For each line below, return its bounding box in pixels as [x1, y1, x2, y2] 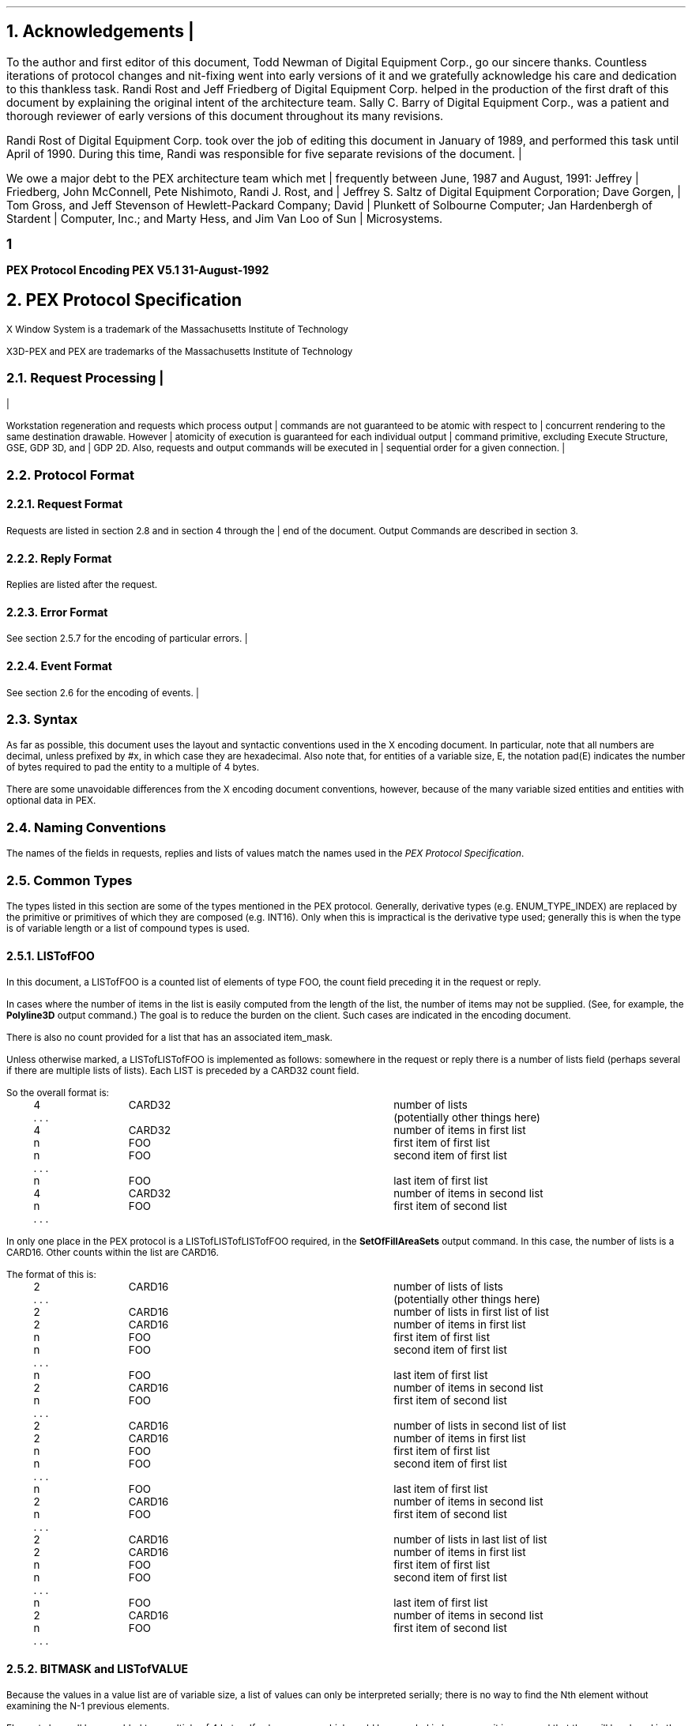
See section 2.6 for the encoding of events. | [6, 687, 199, 699]
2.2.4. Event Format [6, 659, 112, 673]
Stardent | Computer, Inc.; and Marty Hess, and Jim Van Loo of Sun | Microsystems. [6, 211, 443, 225]
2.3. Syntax [6, 711, 78, 728]
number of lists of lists [393, 1280, 503, 1294]
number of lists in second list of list [393, 1419, 566, 1433]
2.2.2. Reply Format [6, 551, 112, 565]
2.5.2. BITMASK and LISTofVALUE [6, 1661, 188, 1675]
